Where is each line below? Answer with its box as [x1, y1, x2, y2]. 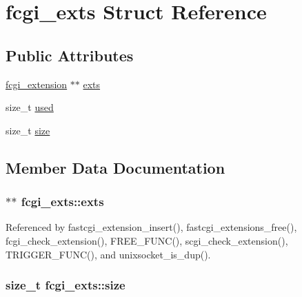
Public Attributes [6, 44, 134, 65]
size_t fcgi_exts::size [6, 276, 125, 294]
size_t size [6, 123, 50, 137]
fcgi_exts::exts [21, 193, 104, 210]
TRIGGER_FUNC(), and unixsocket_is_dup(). [6, 247, 211, 261]
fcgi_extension [6, 76, 68, 91]
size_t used [6, 100, 54, 114]
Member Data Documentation [6, 156, 225, 178]
